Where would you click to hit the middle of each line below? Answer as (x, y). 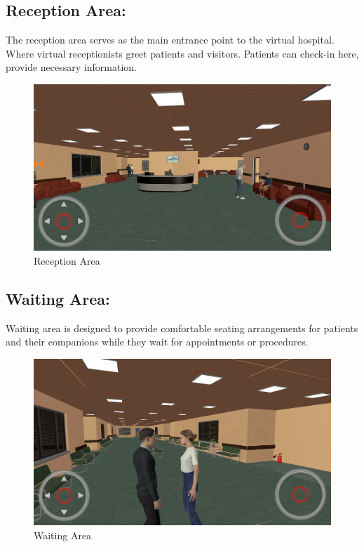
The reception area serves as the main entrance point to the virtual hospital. (170, 40)
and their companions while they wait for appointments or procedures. (157, 342)
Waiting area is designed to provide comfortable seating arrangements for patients (182, 328)
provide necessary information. (71, 67)
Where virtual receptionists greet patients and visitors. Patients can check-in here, (182, 53)
